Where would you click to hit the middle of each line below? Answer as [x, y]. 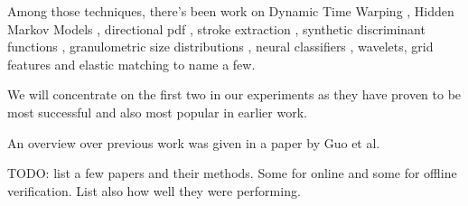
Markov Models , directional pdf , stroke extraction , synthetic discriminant [216, 28]
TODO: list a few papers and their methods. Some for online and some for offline [232, 173]
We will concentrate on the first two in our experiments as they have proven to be [234, 94]
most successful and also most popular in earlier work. [157, 112]
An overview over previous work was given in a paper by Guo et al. [194, 142]
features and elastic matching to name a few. [131, 64]
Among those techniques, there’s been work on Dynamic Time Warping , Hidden [231, 11]
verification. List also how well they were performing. [154, 190]
